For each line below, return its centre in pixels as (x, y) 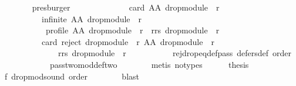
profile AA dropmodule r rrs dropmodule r (132, 30)
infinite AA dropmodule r (92, 18)
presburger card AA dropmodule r (126, 7)
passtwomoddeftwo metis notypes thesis (149, 64)
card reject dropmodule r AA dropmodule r (128, 41)
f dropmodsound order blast (72, 76)
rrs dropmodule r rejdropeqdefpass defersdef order (174, 53)
